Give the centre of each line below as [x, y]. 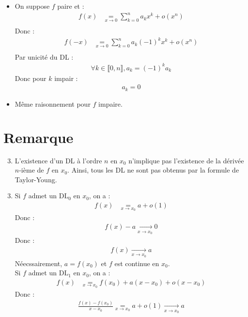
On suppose [32, 6]
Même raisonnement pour [53, 103]
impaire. [110, 103]
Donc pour [31, 78]
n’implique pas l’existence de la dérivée [186, 160]
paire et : [71, 6]
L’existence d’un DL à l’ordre [58, 160]
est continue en [137, 263]
